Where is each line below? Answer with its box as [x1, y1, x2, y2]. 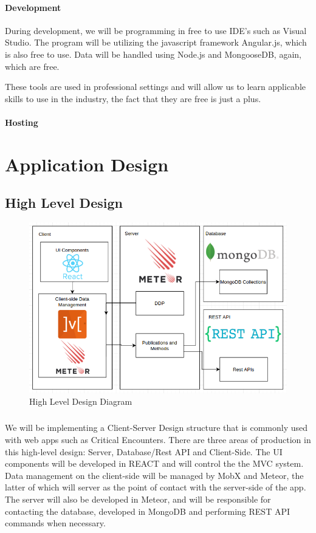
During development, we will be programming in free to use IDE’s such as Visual [5, 24, 307, 36]
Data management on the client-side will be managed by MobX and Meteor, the [5, 469, 304, 481]
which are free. [5, 60, 60, 72]
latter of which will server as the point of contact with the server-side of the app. [5, 481, 306, 493]
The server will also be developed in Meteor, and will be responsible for [5, 492, 271, 505]
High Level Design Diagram [29, 395, 132, 408]
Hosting [5, 115, 38, 128]
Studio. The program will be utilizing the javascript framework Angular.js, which [5, 36, 307, 49]
